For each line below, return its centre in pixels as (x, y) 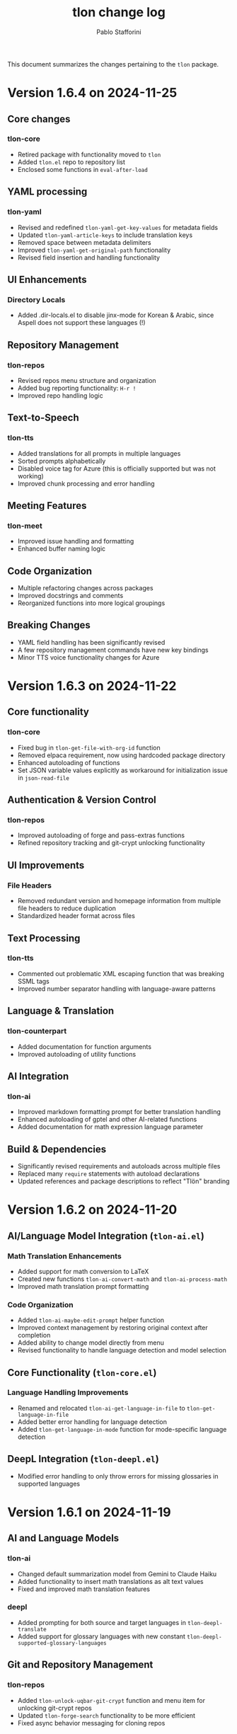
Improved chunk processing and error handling (86, 483)
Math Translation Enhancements (64, 1256)
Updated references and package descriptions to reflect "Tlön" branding (123, 1181)
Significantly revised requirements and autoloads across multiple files (119, 1166)
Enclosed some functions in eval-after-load (83, 169)
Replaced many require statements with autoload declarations (109, 1173)
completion (34, 1336)
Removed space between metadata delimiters (84, 242)
